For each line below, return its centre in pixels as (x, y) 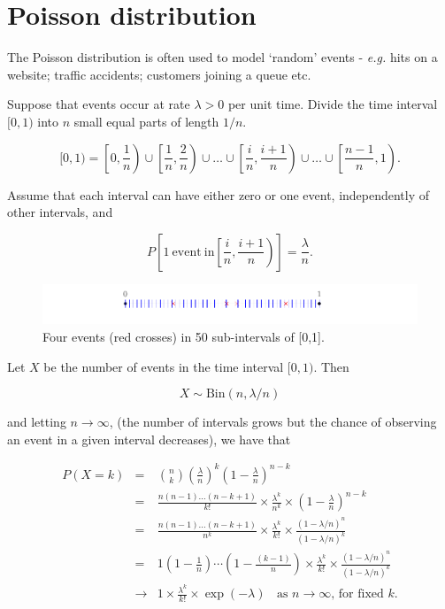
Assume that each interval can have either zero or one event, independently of (219, 194)
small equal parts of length (146, 121)
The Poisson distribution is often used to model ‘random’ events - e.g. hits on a (222, 57)
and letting (37, 422)
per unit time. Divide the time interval (333, 104)
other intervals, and (60, 212)
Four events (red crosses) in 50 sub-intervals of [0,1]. (184, 337)
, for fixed (357, 594)
